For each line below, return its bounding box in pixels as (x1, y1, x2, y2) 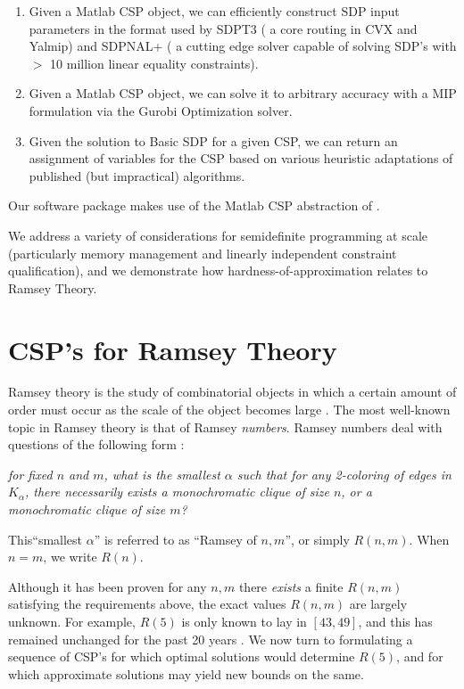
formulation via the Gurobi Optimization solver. (29, 101, 293, 119)
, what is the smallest (104, 464, 220, 483)
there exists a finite (238, 577, 344, 595)
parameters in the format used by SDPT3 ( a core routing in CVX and (29, 19, 418, 37)
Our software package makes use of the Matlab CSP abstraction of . (8, 196, 380, 215)
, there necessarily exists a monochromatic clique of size (24, 482, 329, 501)
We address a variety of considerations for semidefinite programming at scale (8, 226, 428, 244)
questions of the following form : (8, 435, 185, 454)
